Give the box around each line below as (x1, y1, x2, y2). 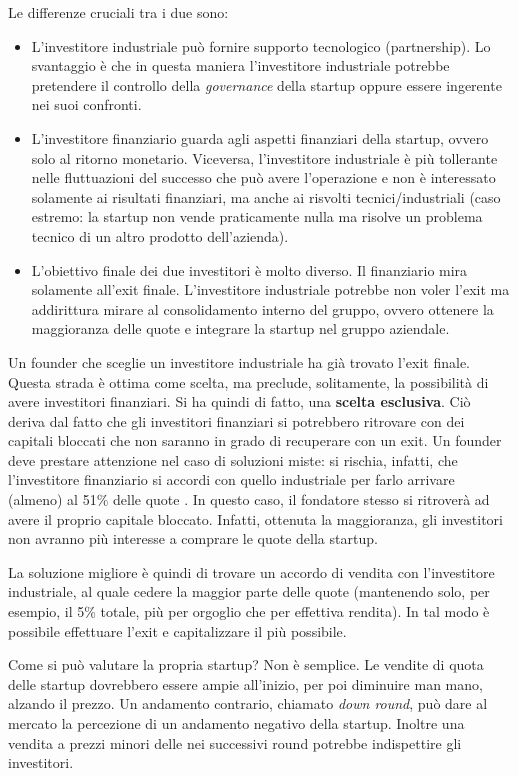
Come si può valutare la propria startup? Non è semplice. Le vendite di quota (8, 654, 484, 675)
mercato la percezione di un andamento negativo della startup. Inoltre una (8, 713, 465, 733)
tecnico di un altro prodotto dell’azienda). (31, 225, 289, 246)
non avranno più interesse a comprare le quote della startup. (8, 528, 378, 549)
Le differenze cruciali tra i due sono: (8, 2, 229, 22)
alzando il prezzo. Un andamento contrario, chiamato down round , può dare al (8, 693, 488, 714)
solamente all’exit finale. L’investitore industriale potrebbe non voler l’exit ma (31, 279, 510, 300)
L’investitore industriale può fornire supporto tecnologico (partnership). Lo (31, 35, 491, 56)
